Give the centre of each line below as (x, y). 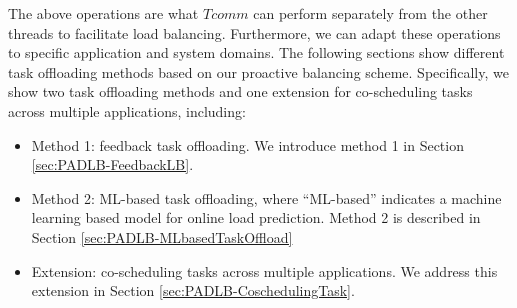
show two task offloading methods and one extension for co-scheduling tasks (240, 91)
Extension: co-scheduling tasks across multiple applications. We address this (264, 270)
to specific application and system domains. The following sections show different (256, 52)
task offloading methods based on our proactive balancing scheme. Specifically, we (258, 71)
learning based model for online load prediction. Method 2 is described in (256, 217)
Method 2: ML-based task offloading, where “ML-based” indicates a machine (266, 197)
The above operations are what (103, 13)
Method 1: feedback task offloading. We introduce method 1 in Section (247, 144)
